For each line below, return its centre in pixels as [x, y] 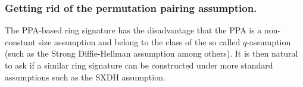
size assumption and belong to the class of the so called [139, 41]
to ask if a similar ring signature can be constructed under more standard [139, 65]
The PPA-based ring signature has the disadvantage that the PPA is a [133, 30]
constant [20, 41]
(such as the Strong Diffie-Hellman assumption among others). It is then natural [151, 53]
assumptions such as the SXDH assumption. [85, 77]
